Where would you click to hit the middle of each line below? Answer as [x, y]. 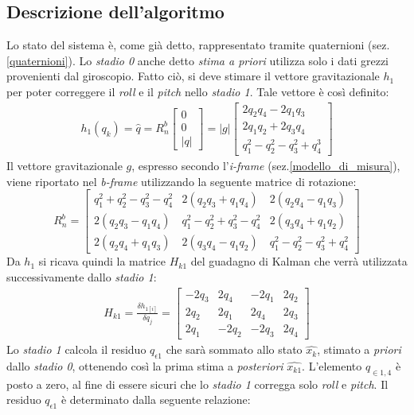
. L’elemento [332, 365]
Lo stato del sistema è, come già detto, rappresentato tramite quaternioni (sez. [198, 45]
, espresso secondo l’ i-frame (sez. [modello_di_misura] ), [266, 166]
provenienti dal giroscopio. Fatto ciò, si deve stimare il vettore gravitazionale [193, 76]
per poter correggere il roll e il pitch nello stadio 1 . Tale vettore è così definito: [198, 91]
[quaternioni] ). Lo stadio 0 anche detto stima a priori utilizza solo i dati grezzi [197, 60]
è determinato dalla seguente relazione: [156, 399]
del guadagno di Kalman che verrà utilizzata [299, 261]
